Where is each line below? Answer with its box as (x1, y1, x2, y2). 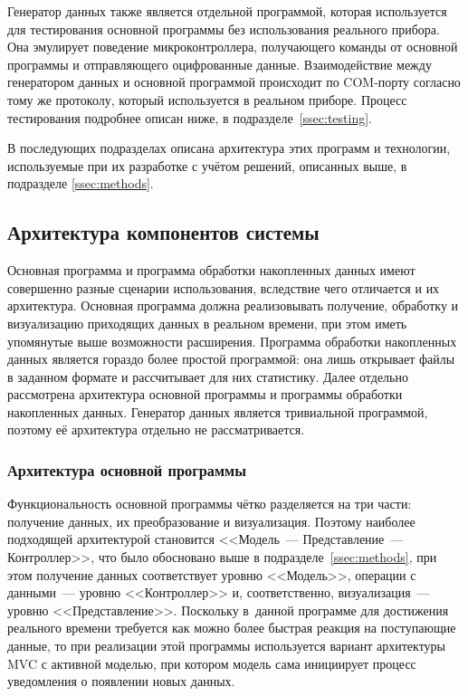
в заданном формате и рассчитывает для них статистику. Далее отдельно (7, 367, 408, 386)
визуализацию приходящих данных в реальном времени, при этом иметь (7, 313, 407, 332)
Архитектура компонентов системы (7, 218, 320, 246)
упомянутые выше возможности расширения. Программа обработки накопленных (7, 331, 457, 350)
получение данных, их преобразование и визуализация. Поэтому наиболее (7, 511, 415, 530)
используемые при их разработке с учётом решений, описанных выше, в (7, 156, 407, 175)
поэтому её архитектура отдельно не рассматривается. (7, 420, 305, 439)
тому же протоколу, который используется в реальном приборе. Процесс (7, 90, 407, 109)
